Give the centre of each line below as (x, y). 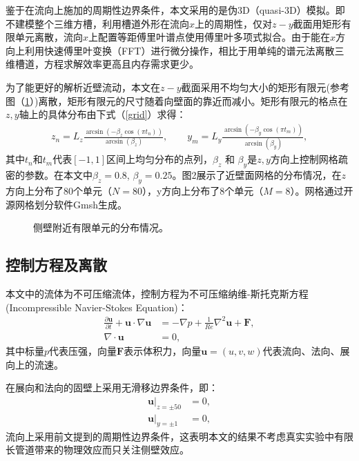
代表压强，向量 (83, 351)
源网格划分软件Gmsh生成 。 (66, 204)
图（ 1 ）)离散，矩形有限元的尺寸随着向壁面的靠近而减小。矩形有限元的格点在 (177, 100)
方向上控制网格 (304, 159)
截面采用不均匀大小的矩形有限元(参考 (265, 87)
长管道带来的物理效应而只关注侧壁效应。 (97, 450)
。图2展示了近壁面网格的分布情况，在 (257, 175)
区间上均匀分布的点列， (159, 159)
